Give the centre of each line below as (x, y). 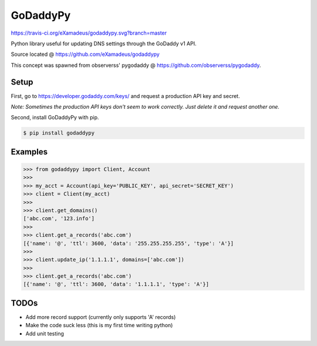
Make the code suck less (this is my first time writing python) (99, 325)
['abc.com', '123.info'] (59, 219)
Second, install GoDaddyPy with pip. (55, 117)
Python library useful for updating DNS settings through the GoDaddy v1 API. (104, 43)
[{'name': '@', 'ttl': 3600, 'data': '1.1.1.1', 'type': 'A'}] (116, 284)
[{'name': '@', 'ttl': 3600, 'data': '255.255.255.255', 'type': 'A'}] (129, 243)
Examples (29, 152)
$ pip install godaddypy (59, 133)
